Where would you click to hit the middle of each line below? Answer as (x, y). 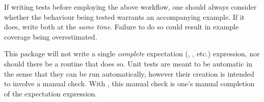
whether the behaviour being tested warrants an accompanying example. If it (125, 16)
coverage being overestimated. (51, 36)
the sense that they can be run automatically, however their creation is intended (129, 73)
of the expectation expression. (51, 93)
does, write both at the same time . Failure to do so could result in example (122, 27)
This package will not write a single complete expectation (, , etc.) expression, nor (132, 54)
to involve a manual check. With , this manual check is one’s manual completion (129, 83)
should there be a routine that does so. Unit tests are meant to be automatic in (128, 63)
